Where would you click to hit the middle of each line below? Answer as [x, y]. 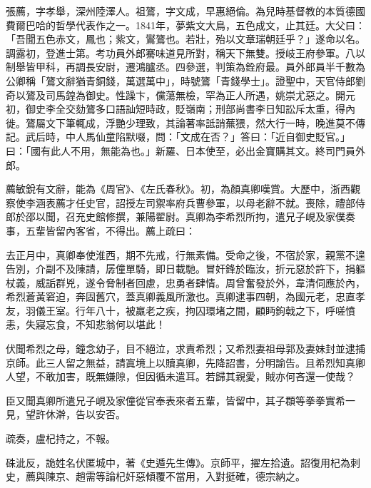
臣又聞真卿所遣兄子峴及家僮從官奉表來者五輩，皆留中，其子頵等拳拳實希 [176, 400]
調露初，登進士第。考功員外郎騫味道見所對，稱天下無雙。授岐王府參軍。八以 [185, 52]
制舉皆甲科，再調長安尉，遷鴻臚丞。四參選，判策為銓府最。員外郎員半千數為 [185, 67]
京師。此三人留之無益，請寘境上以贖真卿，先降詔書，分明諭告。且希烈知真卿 [185, 362]
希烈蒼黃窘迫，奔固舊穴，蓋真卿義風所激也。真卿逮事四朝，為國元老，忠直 [181, 296]
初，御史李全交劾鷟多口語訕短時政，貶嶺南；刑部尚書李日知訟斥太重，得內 [181, 109]
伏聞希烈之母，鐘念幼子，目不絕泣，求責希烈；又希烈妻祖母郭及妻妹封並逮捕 [185, 349]
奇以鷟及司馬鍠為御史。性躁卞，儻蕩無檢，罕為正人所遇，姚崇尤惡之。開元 [181, 95]
